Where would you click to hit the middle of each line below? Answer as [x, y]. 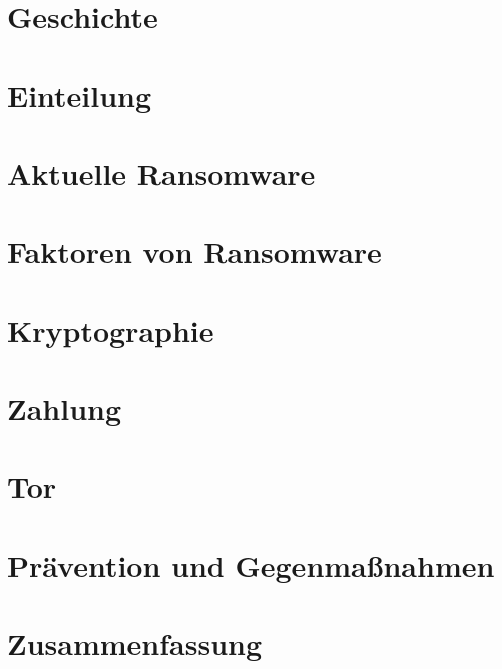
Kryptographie [110, 329]
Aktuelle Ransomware [161, 172]
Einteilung [79, 94]
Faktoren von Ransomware [194, 251]
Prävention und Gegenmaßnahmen [251, 564]
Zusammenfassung [135, 643]
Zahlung [64, 408]
